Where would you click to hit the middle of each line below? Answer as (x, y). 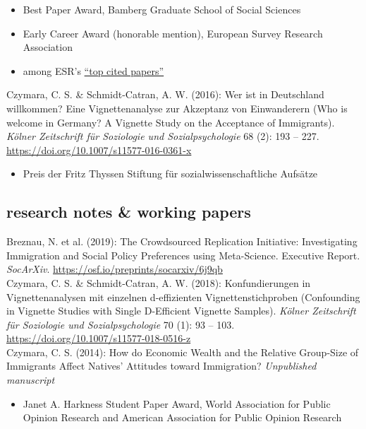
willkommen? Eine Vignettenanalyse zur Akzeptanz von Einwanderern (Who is (177, 108)
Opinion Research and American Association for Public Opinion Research (182, 417)
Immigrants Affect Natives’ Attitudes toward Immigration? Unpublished (161, 366)
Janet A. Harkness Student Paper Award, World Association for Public (177, 403)
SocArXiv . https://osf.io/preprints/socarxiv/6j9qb (115, 269)
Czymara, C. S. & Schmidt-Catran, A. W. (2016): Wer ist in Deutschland (165, 94)
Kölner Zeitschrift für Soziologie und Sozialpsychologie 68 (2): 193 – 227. (163, 136)
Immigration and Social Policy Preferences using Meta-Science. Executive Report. (183, 255)
